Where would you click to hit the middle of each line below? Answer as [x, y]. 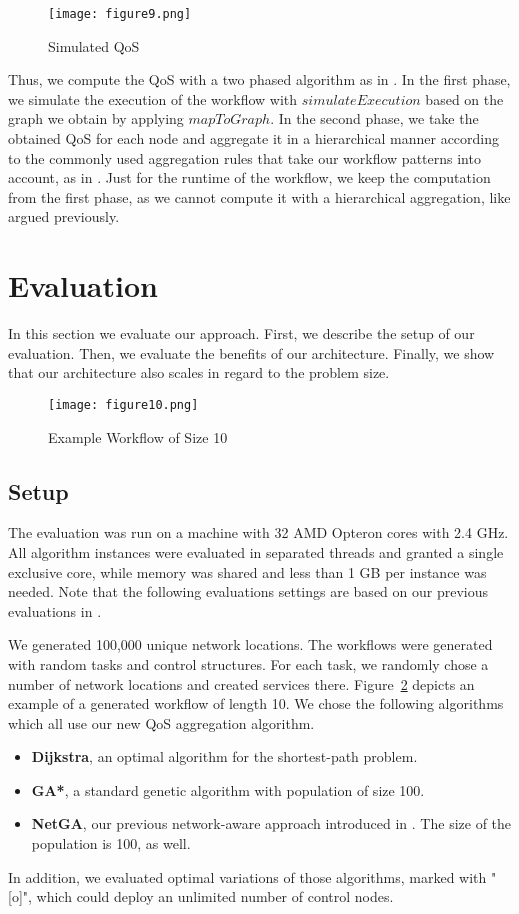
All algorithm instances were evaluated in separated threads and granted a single [256, 551]
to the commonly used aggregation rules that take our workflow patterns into [244, 157]
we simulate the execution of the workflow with [153, 98]
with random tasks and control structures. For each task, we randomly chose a [248, 663]
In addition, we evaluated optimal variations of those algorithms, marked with [247, 876]
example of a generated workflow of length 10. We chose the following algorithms [256, 703]
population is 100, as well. [111, 843]
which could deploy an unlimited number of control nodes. [215, 896]
